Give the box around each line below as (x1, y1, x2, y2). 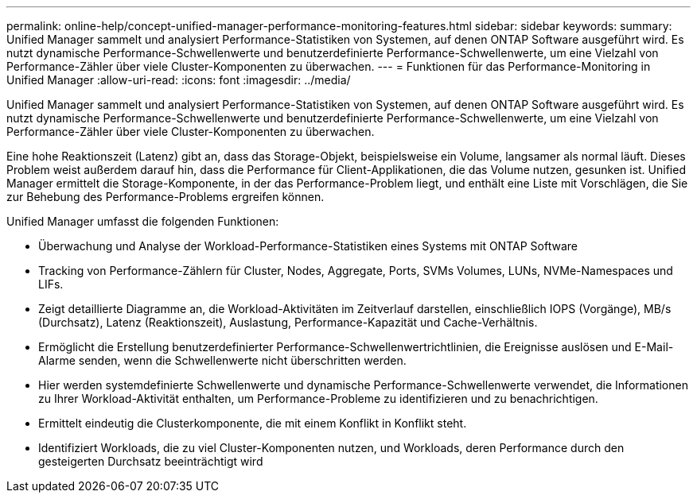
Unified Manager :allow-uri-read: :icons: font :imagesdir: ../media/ (6, 73, 351, 87)
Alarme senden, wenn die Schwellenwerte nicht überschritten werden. (38, 354, 407, 367)
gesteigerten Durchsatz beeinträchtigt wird (38, 455, 263, 468)
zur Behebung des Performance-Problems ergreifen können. (6, 190, 325, 203)
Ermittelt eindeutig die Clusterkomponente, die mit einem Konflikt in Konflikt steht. (38, 416, 467, 430)
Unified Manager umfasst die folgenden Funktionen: (6, 215, 279, 228)
